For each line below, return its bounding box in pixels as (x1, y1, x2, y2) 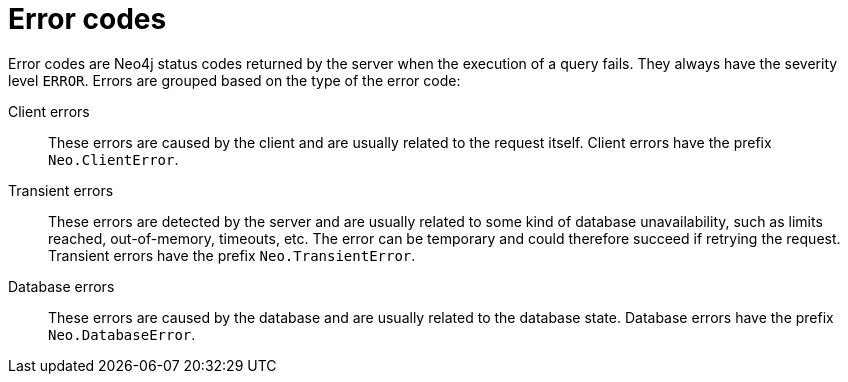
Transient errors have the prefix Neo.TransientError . (48, 246, 416, 264)
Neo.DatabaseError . (48, 325, 196, 343)
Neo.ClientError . (48, 150, 179, 168)
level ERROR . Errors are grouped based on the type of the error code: (8, 71, 461, 89)
